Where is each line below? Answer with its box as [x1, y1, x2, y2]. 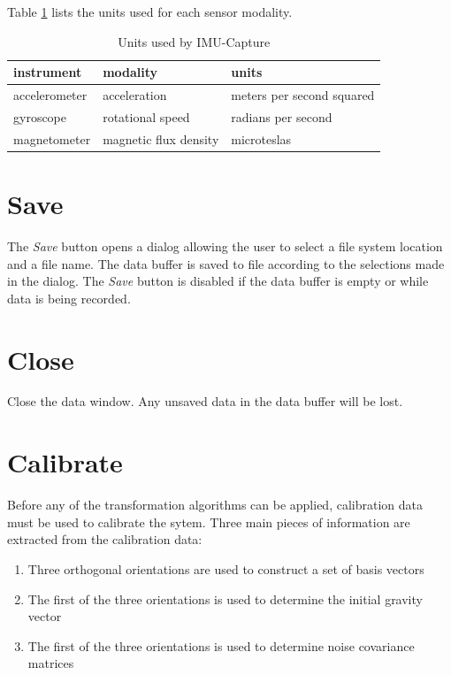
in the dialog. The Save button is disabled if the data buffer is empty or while [7, 272, 429, 290]
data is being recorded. [7, 288, 131, 307]
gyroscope [13, 107, 67, 126]
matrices [27, 654, 74, 672]
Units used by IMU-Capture [118, 32, 271, 50]
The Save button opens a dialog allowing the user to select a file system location [7, 236, 443, 255]
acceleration [103, 86, 167, 104]
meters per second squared [231, 86, 375, 104]
